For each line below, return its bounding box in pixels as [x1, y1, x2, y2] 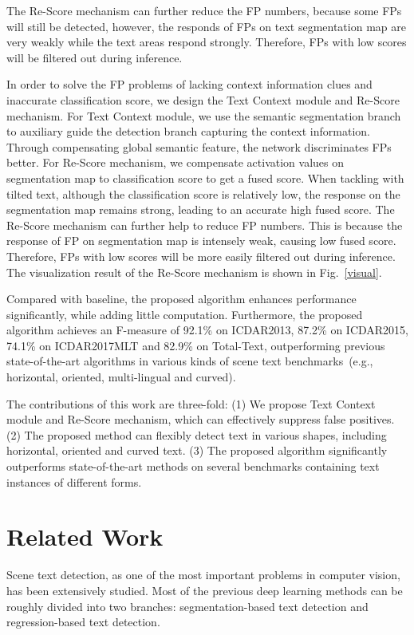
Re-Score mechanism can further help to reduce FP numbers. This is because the [6, 216, 403, 233]
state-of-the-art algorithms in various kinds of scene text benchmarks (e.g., [6, 353, 373, 369]
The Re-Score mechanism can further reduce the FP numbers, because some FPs [6, 2, 402, 18]
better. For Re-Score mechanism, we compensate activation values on [6, 154, 345, 171]
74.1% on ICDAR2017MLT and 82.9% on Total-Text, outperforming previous [6, 337, 385, 353]
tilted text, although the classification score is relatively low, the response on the [6, 185, 400, 202]
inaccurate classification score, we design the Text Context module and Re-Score [6, 91, 400, 108]
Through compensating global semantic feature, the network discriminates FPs [6, 138, 392, 155]
